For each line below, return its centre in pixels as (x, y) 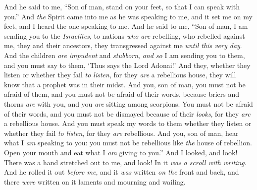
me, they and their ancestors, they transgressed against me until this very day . (123, 45)
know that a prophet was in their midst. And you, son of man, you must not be (125, 84)
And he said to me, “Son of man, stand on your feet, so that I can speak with (122, 6)
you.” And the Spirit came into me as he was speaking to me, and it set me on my (128, 16)
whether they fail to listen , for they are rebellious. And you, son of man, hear (121, 133)
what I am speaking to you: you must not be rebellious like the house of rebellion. (128, 143)
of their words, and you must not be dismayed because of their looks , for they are (127, 113)
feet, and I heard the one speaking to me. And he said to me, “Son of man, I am (126, 26)
